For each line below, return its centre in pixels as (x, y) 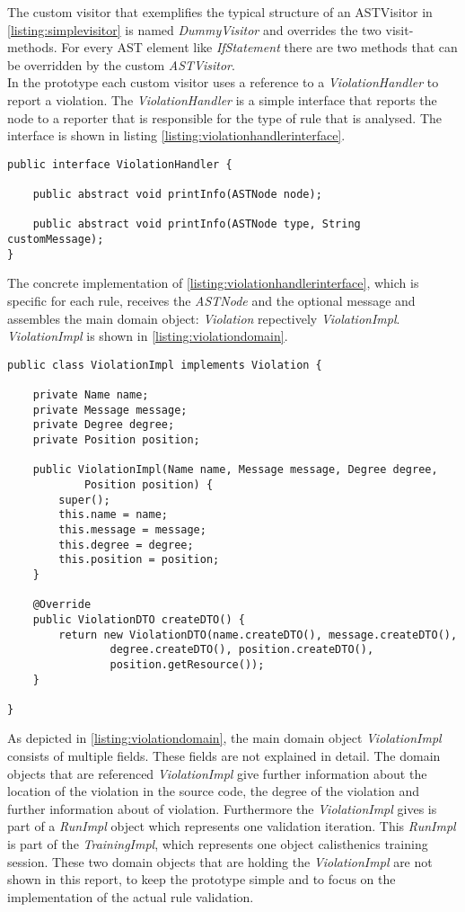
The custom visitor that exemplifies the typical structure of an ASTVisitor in (220, 12)
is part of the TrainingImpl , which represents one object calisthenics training (218, 844)
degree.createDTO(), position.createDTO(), (242, 650)
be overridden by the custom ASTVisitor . (121, 64)
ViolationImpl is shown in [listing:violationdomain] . (148, 336)
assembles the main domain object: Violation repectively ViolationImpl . (204, 318)
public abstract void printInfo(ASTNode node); (177, 195)
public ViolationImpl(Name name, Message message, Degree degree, (235, 470)
